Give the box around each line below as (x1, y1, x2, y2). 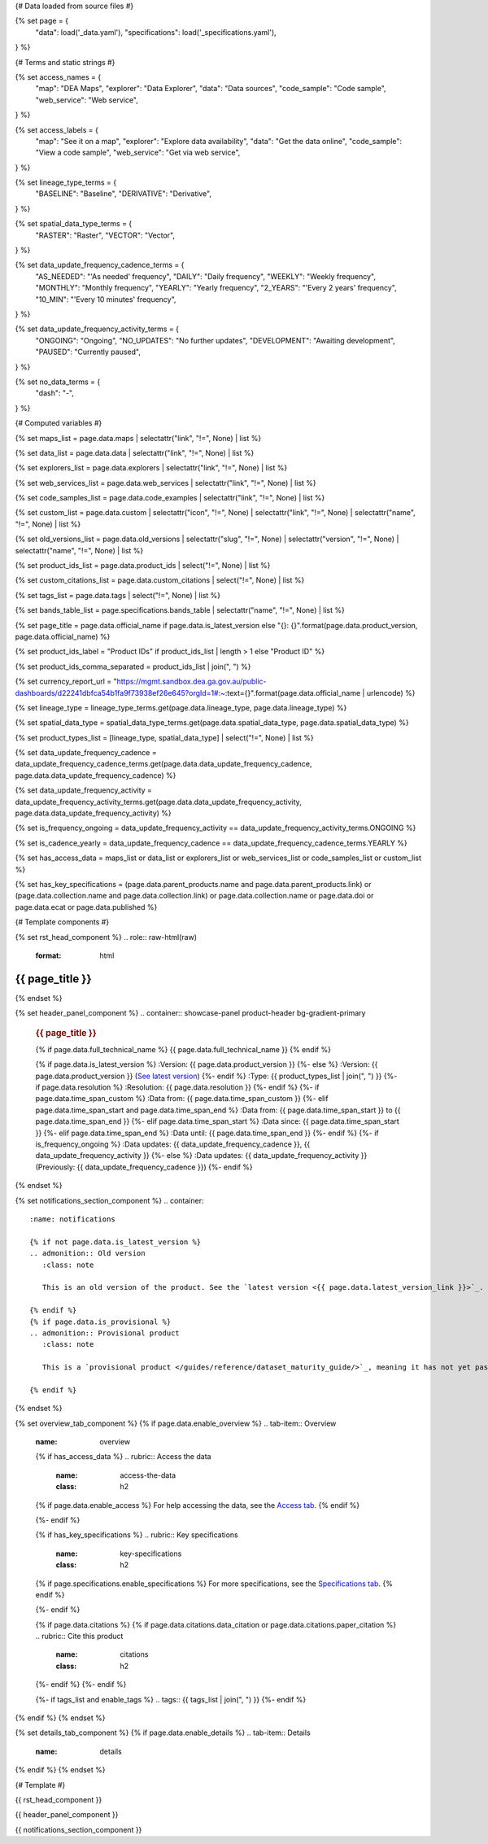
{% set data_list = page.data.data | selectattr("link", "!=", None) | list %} (15, 448, 255, 457)
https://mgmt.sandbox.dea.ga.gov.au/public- (116, 676, 268, 687)
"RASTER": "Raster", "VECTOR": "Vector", (35, 230, 175, 240)
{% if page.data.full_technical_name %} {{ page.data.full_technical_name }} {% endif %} (35, 1044, 331, 1054)
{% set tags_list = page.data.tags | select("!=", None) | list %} (15, 590, 221, 600)
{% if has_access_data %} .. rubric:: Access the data (35, 1452, 211, 1462)
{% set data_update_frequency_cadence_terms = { (15, 260, 185, 270)
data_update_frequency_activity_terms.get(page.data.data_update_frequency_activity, (15, 797, 303, 806)
